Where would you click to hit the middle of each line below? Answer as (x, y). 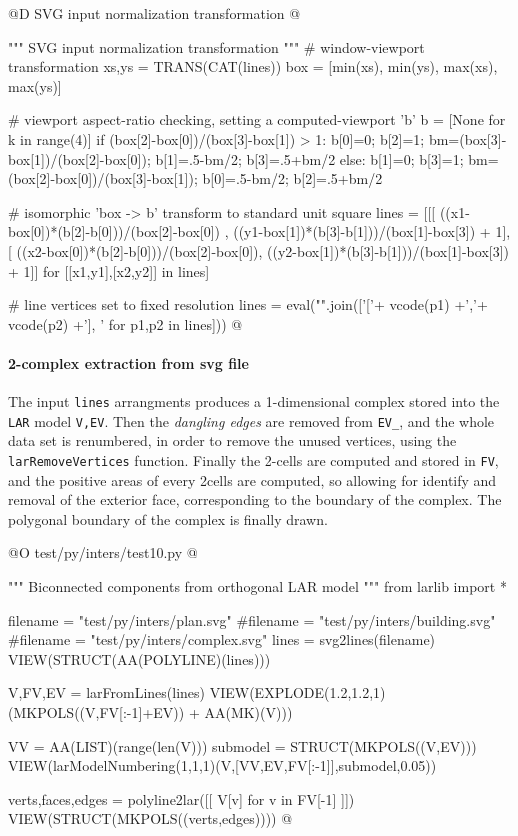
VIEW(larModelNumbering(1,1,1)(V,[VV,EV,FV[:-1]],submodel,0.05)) (222, 765)
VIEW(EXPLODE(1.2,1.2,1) (297, 692)
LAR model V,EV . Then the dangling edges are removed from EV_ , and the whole (251, 420)
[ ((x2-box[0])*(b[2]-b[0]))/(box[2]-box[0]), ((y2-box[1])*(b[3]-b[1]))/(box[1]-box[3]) (259, 250)
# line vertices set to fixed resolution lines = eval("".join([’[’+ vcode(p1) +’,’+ (248, 304)
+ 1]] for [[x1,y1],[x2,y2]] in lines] (109, 270)
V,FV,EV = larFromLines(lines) (107, 692)
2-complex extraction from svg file (128, 362)
